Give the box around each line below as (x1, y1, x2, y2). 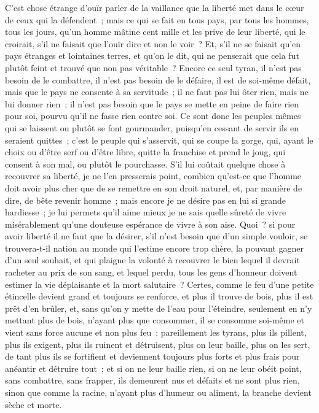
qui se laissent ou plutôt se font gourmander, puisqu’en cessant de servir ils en (5, 121, 299, 134)
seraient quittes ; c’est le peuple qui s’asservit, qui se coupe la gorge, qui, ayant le (5, 133, 313, 146)
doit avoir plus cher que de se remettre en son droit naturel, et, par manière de (5, 181, 302, 194)
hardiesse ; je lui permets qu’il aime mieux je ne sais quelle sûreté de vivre (5, 206, 286, 218)
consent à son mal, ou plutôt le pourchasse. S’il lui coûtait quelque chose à (5, 157, 286, 170)
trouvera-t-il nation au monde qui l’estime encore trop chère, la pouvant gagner (5, 241, 304, 254)
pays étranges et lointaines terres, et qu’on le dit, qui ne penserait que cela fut (5, 49, 299, 62)
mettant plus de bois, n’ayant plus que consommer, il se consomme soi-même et (5, 314, 304, 326)
